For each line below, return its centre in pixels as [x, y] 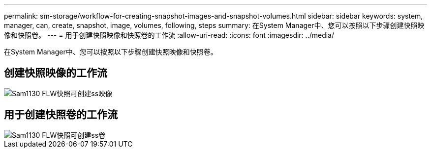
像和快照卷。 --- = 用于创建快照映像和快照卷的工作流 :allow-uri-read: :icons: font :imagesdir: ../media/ [169, 35]
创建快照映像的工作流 [56, 73]
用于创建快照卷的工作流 [61, 115]
